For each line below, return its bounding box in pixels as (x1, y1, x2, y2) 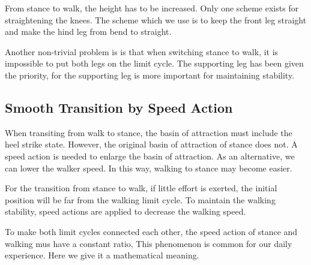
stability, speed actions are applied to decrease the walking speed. (5, 205, 246, 218)
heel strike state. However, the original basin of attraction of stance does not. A (5, 138, 298, 150)
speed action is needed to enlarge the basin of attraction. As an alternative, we (5, 149, 295, 162)
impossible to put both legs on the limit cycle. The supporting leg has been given (5, 57, 304, 70)
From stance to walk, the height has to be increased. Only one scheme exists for (5, 2, 299, 14)
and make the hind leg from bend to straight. (5, 25, 172, 38)
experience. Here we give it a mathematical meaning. (5, 249, 199, 261)
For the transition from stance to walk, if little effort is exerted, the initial (5, 182, 277, 194)
